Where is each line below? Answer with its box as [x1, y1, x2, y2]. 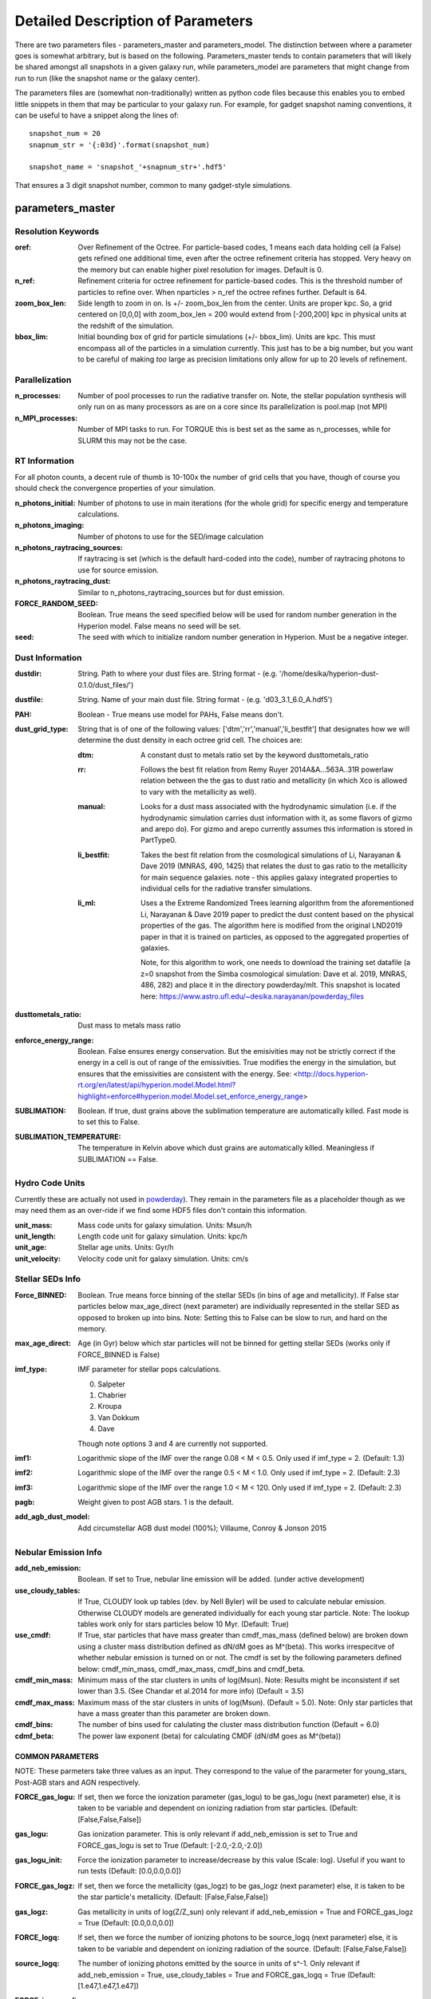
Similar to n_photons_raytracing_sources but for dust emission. [77, 588, 285, 597]
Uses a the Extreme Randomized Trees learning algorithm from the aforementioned [140, 898, 414, 908]
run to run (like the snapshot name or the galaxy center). [14, 73, 200, 83]
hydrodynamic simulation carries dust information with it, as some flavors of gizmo [140, 812, 413, 823]
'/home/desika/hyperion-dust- [279, 668, 379, 679]
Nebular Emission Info [14, 1546, 103, 1558]
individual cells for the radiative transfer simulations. [140, 884, 313, 893]
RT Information [14, 456, 75, 467]
